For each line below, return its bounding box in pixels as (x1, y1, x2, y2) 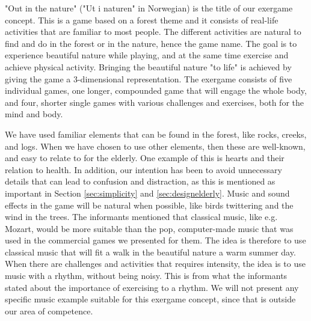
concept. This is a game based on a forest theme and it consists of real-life (5, 13, 279, 26)
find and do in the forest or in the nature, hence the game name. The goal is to (5, 37, 297, 49)
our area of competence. (5, 304, 93, 317)
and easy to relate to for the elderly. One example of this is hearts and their (5, 151, 285, 164)
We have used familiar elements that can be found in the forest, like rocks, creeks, (5, 127, 307, 140)
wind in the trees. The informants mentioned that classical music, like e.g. (5, 210, 278, 223)
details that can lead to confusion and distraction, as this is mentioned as (5, 175, 276, 188)
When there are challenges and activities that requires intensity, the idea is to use (5, 257, 306, 270)
